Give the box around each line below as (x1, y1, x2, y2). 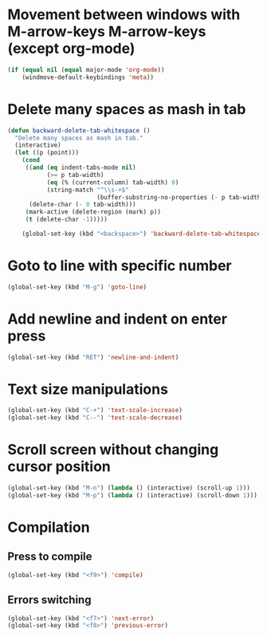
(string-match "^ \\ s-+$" (46, 186, 129, 194)
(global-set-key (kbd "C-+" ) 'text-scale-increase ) (7, 407, 183, 415)
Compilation (7, 518, 90, 537)
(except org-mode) (7, 40, 135, 57)
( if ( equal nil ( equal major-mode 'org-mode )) (7, 65, 165, 73)
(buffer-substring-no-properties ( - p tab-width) (96, 193, 265, 201)
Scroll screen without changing (7, 441, 219, 459)
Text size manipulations (7, 380, 169, 398)
